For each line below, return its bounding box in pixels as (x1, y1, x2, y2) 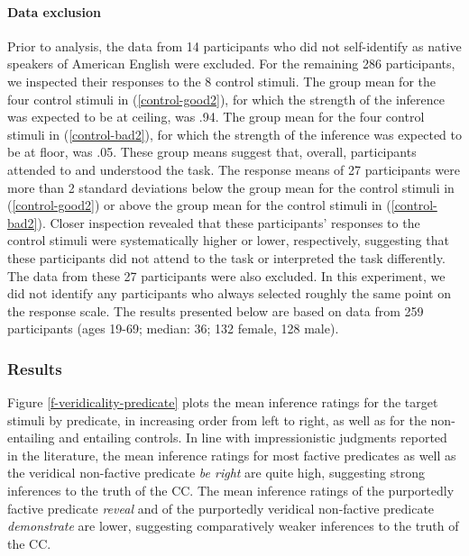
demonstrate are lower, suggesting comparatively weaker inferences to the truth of (7, 516, 459, 535)
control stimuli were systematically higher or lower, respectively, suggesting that (7, 231, 449, 250)
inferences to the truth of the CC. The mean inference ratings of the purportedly (7, 481, 455, 500)
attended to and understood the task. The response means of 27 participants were (7, 160, 460, 178)
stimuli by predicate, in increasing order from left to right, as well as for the (7, 410, 427, 429)
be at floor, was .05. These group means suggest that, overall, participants (7, 142, 417, 161)
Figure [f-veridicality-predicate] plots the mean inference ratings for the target (7, 393, 438, 412)
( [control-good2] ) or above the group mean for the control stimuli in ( (7, 196, 391, 214)
